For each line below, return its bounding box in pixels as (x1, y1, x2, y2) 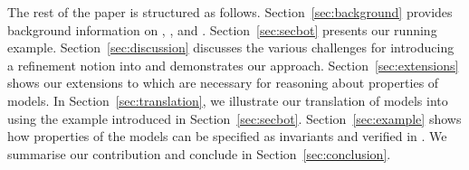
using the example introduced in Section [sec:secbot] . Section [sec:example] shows (7, 109, 462, 127)
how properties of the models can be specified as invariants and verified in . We (7, 127, 447, 146)
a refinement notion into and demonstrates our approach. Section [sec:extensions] (7, 55, 459, 74)
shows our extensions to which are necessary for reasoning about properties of (7, 73, 439, 92)
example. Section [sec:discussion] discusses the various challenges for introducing (7, 38, 455, 57)
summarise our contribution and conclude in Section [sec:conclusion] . (7, 144, 391, 163)
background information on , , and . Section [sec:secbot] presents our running (7, 20, 437, 39)
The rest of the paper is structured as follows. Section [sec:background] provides (7, 3, 453, 21)
